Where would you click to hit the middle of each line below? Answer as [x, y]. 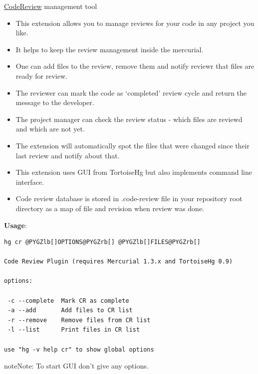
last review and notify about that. [68, 155]
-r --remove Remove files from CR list [79, 320]
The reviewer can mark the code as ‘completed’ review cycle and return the [131, 92]
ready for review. [41, 75]
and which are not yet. [50, 129]
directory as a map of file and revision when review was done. [110, 208]
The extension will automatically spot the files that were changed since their [132, 145]
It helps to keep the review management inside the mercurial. [110, 49]
